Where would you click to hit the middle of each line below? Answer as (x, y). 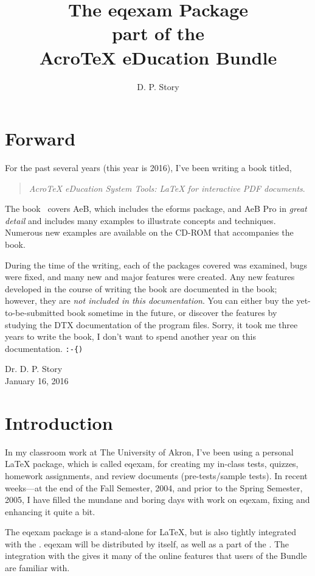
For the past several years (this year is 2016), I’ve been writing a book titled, (148, 168)
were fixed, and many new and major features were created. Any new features (150, 277)
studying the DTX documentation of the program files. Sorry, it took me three (151, 324)
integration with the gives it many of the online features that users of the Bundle (156, 556)
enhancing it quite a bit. (50, 511)
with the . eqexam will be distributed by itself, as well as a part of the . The (147, 543)
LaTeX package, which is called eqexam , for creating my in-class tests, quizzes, (152, 464)
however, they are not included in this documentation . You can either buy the (149, 300)
